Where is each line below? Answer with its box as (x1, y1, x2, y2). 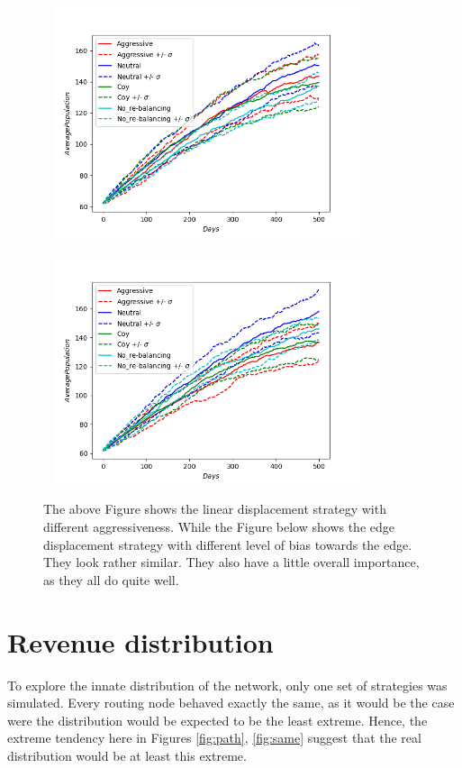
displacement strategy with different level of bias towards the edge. (43, 535, 412, 553)
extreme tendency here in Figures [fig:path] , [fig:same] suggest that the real (7, 728, 421, 747)
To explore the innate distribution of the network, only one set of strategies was (7, 675, 448, 694)
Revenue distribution (7, 623, 274, 660)
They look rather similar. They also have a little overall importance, (43, 553, 420, 571)
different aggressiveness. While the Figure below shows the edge (43, 517, 394, 535)
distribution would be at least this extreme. (7, 745, 247, 764)
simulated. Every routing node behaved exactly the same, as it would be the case (7, 693, 455, 712)
